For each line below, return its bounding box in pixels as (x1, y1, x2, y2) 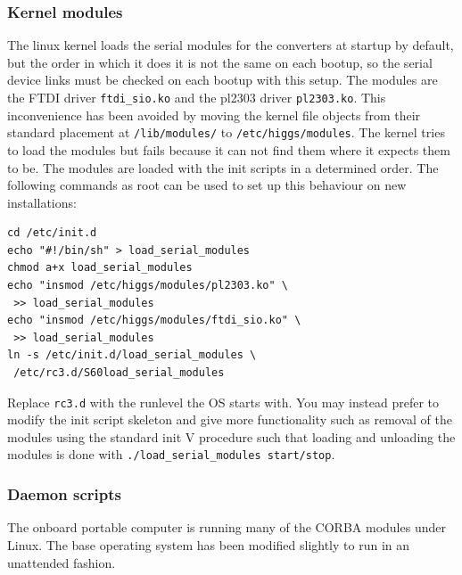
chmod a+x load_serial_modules (7, 261, 193, 275)
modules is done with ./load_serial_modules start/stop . (7, 445, 335, 464)
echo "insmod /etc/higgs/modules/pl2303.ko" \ (7, 279, 288, 292)
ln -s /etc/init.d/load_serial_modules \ (7, 349, 257, 362)
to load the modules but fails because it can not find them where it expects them (7, 140, 450, 159)
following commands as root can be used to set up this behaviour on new (7, 176, 407, 194)
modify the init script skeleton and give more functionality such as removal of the (7, 410, 452, 429)
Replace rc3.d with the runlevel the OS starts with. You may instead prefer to (7, 392, 439, 411)
